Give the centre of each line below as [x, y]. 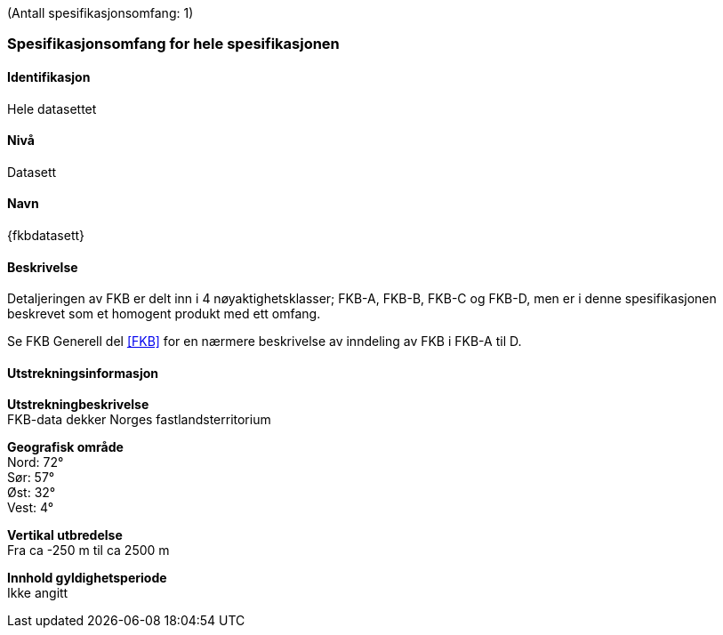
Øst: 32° [32, 493]
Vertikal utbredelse [65, 535]
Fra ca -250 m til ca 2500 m [88, 551]
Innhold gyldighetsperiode [87, 578]
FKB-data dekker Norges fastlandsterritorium [139, 420]
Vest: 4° [31, 508]
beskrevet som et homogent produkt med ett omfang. [164, 314]
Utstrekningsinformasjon [83, 373]
